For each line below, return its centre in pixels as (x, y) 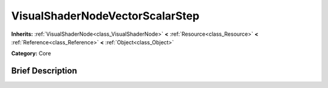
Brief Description (44, 71)
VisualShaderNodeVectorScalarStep (105, 16)
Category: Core (31, 53)
